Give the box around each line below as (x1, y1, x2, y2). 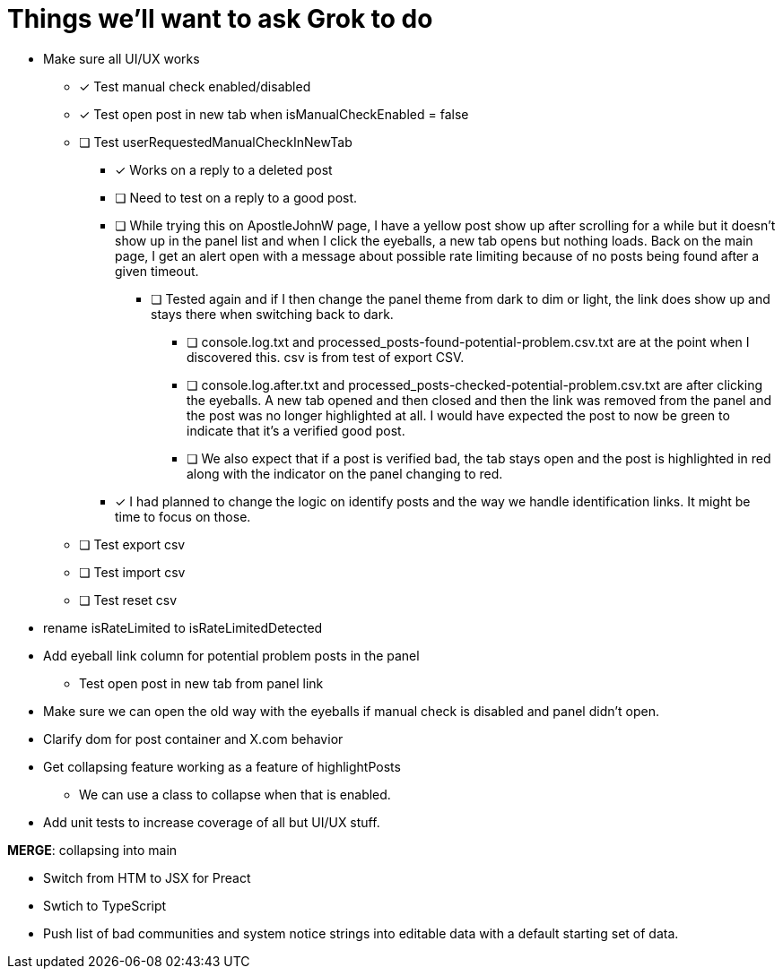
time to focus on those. (115, 508, 251, 524)
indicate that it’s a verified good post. (187, 422, 405, 438)
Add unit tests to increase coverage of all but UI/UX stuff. (43, 814, 380, 830)
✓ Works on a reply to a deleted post (115, 161, 333, 177)
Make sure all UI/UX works (43, 50, 200, 66)
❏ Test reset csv (79, 592, 178, 608)
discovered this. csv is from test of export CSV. (187, 349, 465, 365)
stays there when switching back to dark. (151, 306, 394, 322)
